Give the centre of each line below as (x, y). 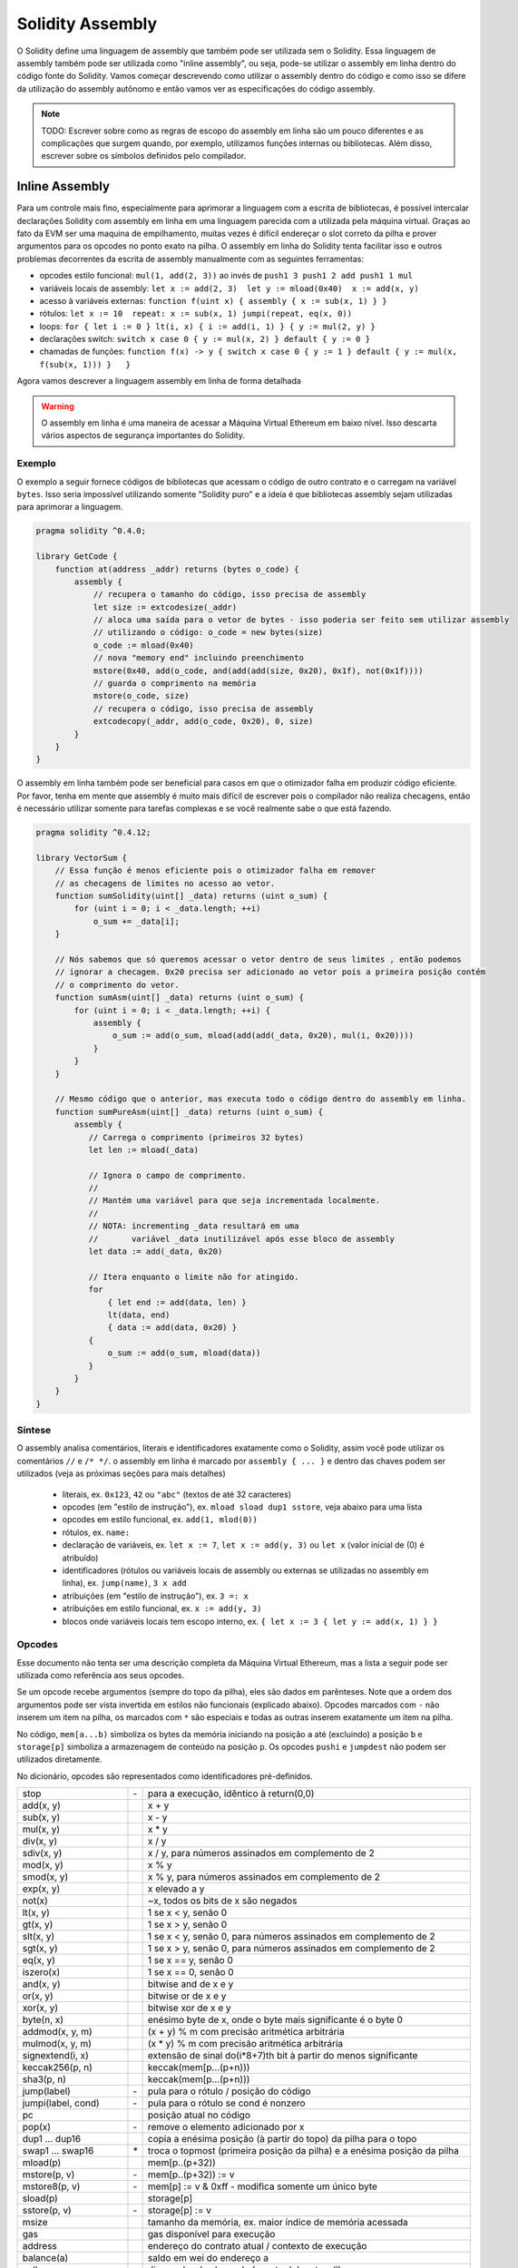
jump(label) (47, 2091)
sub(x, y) (41, 1817)
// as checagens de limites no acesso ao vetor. (165, 883)
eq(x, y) (39, 1960)
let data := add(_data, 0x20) (156, 1251)
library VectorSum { (81, 858)
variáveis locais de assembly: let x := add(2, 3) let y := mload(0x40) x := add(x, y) (229, 288)
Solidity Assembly (87, 24)
